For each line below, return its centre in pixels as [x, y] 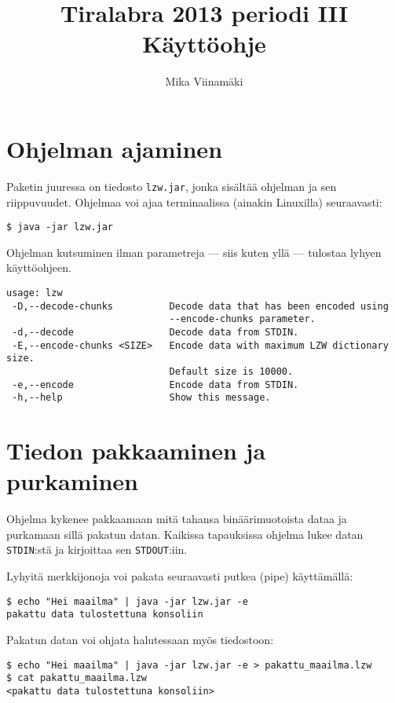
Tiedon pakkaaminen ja [136, 450]
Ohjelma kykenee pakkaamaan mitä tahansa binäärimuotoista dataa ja [177, 519]
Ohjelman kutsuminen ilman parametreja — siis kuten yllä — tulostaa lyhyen [194, 252]
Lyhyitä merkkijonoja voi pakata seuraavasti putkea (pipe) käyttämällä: [180, 576]
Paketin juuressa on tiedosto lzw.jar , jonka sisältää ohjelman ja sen [172, 186]
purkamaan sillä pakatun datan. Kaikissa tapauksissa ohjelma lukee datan [185, 534]
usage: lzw [35, 293]
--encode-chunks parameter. [242, 319]
